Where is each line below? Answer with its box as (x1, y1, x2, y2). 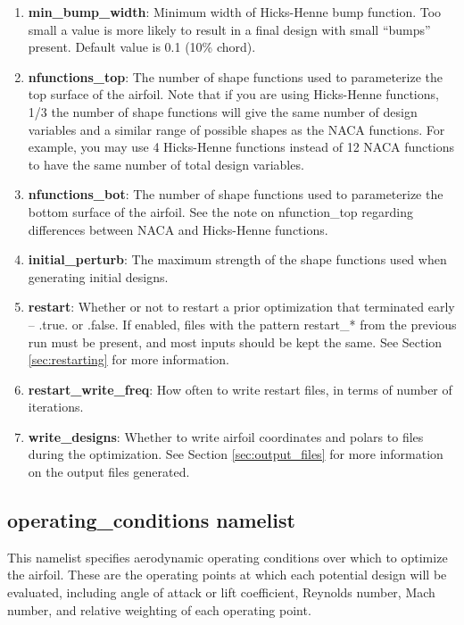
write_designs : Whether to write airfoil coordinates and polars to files (28, 427, 424, 446)
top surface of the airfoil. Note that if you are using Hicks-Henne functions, (28, 85, 439, 104)
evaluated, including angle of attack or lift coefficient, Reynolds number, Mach (7, 583, 435, 602)
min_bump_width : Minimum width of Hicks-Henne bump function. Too (28, 3, 442, 21)
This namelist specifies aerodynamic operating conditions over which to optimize (7, 547, 448, 566)
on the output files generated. (28, 462, 190, 481)
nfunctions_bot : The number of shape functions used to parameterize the (28, 185, 443, 204)
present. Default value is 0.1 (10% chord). (28, 37, 256, 56)
